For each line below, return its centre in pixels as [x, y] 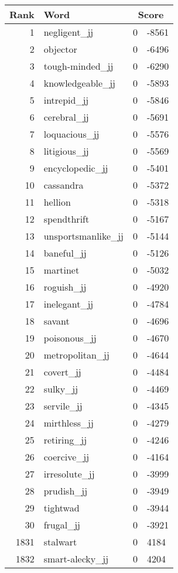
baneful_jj [65, 253]
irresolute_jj [69, 474]
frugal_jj [62, 525]
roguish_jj [65, 287]
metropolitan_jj [76, 355]
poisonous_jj [70, 338]
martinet [61, 270]
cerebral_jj [66, 117]
